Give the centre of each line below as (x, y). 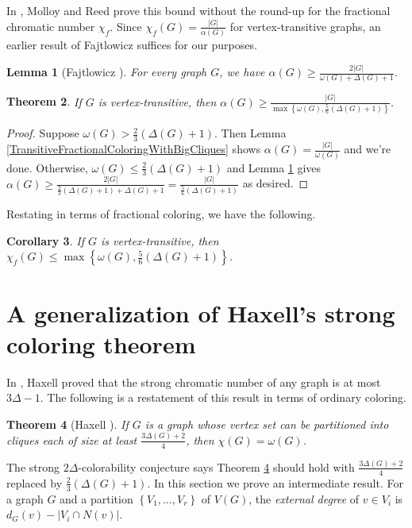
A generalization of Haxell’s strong (201, 312)
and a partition (96, 498)
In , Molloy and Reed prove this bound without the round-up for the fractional (198, 10)
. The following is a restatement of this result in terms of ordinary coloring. (223, 397)
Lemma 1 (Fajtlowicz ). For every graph (107, 72)
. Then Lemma (250, 133)
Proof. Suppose (43, 133)
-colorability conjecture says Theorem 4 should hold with (216, 466)
